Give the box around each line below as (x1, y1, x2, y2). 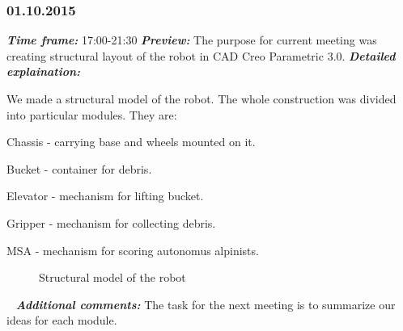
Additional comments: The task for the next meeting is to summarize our (15, 295, 396, 312)
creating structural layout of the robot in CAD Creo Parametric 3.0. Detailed (6, 47, 396, 64)
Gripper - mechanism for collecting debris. (6, 214, 216, 231)
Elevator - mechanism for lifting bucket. (6, 187, 204, 204)
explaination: (6, 63, 81, 80)
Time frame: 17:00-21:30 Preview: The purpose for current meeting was (6, 31, 377, 48)
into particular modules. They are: (6, 106, 177, 123)
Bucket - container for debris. (6, 160, 152, 177)
